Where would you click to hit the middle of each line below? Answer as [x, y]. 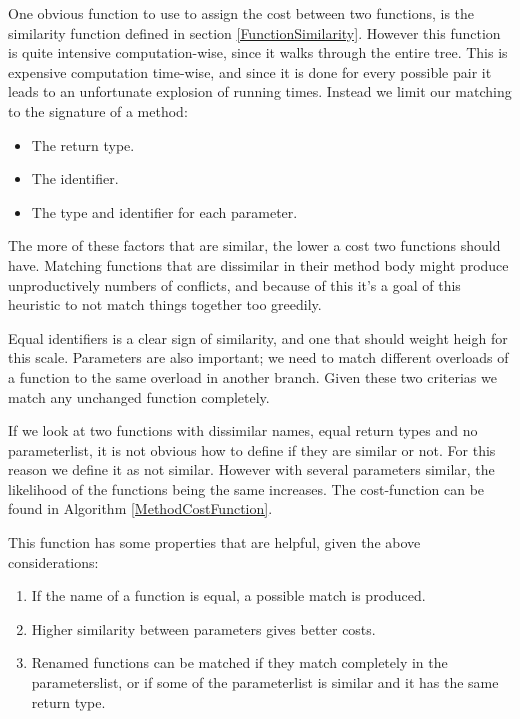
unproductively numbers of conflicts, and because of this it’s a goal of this [234, 284]
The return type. [83, 144]
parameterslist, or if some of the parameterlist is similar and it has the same [265, 682]
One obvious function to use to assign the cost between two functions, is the [241, 13]
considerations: [53, 561]
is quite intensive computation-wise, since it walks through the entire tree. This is [258, 52]
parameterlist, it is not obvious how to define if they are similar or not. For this [252, 449]
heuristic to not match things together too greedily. [165, 304]
